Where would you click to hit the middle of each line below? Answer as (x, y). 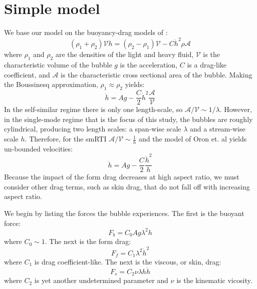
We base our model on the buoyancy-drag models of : (86, 32)
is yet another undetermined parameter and (101, 280)
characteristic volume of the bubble (58, 65)
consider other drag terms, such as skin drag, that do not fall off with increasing (127, 186)
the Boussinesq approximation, (51, 84)
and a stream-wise (218, 129)
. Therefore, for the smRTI (66, 139)
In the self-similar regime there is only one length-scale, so (93, 109)
